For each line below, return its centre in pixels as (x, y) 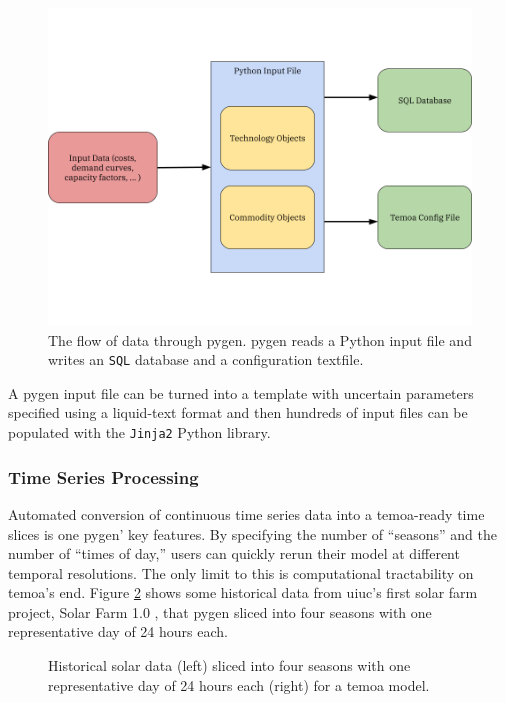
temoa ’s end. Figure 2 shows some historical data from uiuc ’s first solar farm (243, 592)
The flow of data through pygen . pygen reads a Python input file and (260, 339)
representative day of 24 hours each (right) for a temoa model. (239, 684)
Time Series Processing (103, 476)
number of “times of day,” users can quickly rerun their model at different (234, 553)
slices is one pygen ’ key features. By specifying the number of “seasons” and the (252, 533)
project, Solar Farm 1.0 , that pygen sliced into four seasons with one (220, 611)
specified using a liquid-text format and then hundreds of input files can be (238, 412)
